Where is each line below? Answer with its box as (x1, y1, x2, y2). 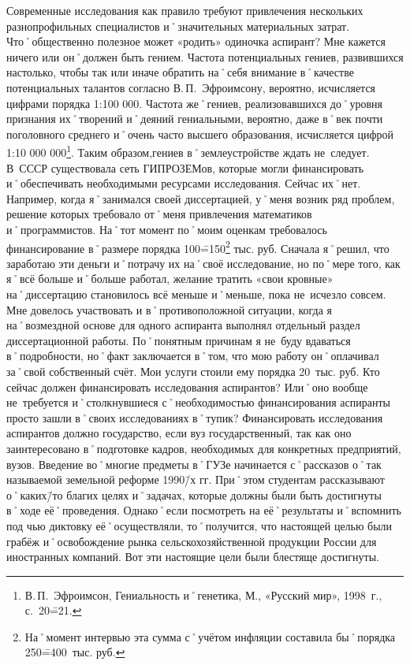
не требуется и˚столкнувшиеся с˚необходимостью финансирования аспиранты (6, 394, 390, 411)
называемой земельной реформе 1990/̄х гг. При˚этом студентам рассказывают (6, 471, 385, 488)
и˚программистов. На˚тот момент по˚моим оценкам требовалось (6, 221, 327, 237)
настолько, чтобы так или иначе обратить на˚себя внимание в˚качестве (6, 64, 354, 80)
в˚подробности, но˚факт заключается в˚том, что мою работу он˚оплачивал (6, 347, 379, 364)
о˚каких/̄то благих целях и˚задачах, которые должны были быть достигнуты (6, 486, 382, 503)
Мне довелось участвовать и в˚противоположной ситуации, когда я (6, 301, 333, 318)
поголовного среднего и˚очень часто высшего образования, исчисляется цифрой (6, 125, 394, 142)
